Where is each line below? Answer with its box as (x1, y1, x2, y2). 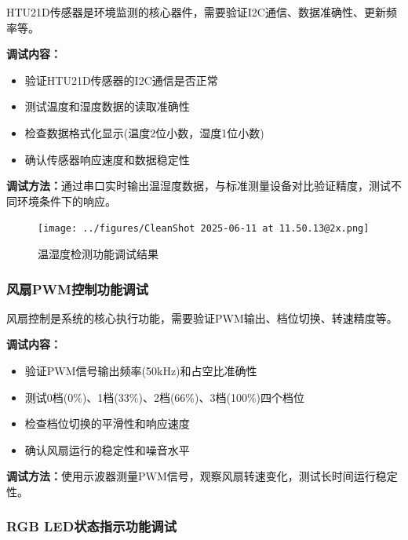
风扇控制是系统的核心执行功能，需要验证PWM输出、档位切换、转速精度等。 (6, 309, 398, 326)
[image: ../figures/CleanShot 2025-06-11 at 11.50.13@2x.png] (38, 223, 370, 235)
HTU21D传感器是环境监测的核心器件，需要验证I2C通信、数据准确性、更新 (6, 4, 386, 20)
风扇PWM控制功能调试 (6, 279, 149, 298)
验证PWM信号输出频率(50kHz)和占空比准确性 (24, 363, 257, 378)
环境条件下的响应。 (16, 192, 116, 209)
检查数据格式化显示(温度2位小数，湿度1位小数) (24, 124, 264, 140)
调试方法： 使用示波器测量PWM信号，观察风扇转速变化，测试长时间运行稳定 (6, 468, 398, 484)
